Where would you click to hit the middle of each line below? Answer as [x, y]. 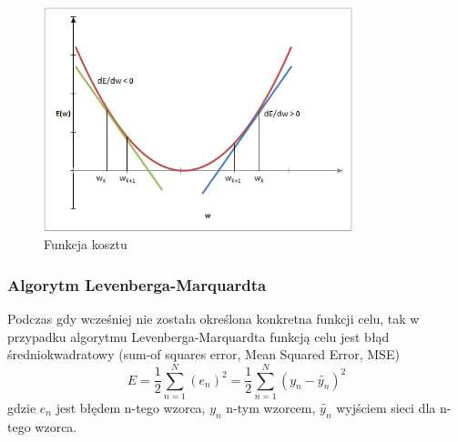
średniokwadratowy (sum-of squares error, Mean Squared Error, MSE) [204, 354]
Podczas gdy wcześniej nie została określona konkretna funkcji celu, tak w [214, 319]
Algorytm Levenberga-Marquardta [137, 284]
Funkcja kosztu [86, 244]
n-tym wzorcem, [271, 407]
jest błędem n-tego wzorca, [131, 407]
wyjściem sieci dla [386, 407]
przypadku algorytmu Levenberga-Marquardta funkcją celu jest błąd [198, 336]
